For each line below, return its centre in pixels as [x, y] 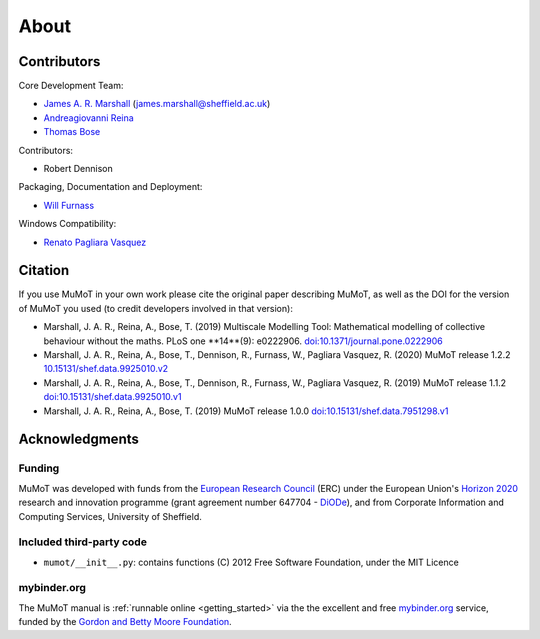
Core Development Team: [71, 86]
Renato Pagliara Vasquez [95, 242]
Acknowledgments [79, 439]
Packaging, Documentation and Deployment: [110, 187]
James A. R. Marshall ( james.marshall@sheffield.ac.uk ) [157, 104]
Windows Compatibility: [67, 224]
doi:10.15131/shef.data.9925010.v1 [112, 397]
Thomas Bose [72, 132]
